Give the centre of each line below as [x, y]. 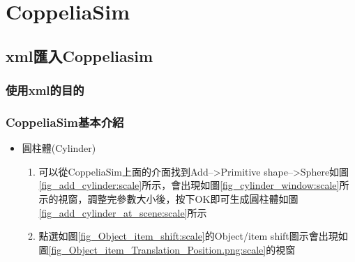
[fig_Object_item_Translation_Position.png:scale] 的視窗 [172, 249]
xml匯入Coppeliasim [80, 55]
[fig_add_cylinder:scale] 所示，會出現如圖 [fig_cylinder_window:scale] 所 [194, 185]
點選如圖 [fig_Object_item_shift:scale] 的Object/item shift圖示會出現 [188, 236]
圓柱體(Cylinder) [59, 148]
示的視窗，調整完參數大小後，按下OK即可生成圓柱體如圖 [168, 199]
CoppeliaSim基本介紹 [65, 122]
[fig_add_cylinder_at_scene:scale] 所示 [123, 212]
